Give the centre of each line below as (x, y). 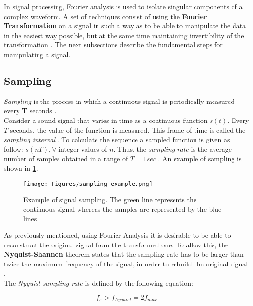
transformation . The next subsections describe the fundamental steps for (113, 45)
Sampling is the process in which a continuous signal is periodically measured (119, 101)
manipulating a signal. (37, 54)
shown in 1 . (21, 168)
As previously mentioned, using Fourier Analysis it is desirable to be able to (117, 235)
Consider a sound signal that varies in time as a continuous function (106, 120)
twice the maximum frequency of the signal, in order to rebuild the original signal (126, 263)
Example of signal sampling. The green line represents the (110, 199)
